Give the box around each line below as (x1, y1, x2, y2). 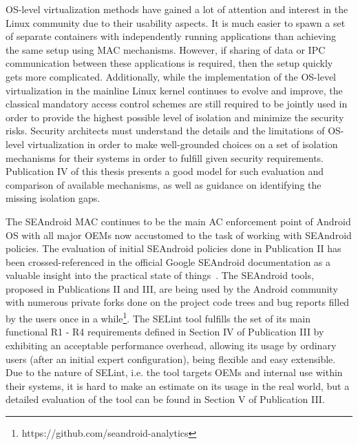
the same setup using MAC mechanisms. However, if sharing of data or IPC (6, 42, 326, 56)
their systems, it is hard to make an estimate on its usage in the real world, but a (6, 378, 350, 393)
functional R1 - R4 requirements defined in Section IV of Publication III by (6, 324, 324, 339)
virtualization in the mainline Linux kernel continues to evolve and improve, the (6, 83, 343, 97)
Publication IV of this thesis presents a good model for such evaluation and (6, 164, 324, 178)
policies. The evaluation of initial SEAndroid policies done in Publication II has (6, 241, 341, 256)
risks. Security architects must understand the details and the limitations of (6, 123, 325, 138)
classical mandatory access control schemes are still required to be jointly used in (6, 96, 348, 111)
